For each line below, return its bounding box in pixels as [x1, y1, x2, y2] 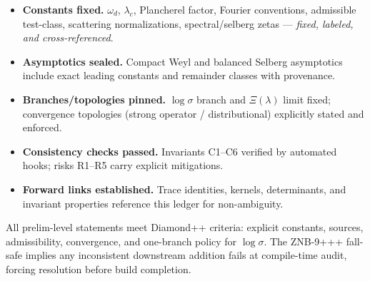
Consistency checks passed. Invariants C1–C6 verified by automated [22, 143, 337, 158]
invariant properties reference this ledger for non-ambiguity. [22, 195, 284, 210]
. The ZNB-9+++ [264, 233, 344, 248]
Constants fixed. [22, 2, 104, 16]
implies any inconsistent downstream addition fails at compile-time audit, [25, 247, 347, 262]
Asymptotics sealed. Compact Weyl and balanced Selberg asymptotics [22, 53, 343, 68]
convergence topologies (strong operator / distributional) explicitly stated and [22, 106, 364, 121]
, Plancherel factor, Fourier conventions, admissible [133, 2, 356, 16]
